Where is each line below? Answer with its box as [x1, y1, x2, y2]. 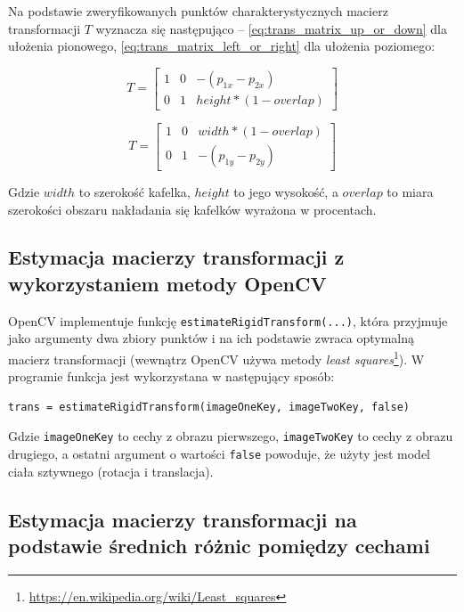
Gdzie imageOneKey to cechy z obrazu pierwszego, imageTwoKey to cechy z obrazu [8, 427, 453, 445]
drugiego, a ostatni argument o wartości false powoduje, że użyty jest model [8, 445, 431, 463]
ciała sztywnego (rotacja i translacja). [8, 461, 214, 480]
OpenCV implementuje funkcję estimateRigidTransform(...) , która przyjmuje [8, 311, 448, 330]
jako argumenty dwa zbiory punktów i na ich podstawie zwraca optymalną [8, 329, 414, 347]
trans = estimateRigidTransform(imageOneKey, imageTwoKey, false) [8, 400, 411, 413]
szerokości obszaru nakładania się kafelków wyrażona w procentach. [8, 200, 377, 218]
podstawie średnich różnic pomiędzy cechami [8, 532, 430, 559]
